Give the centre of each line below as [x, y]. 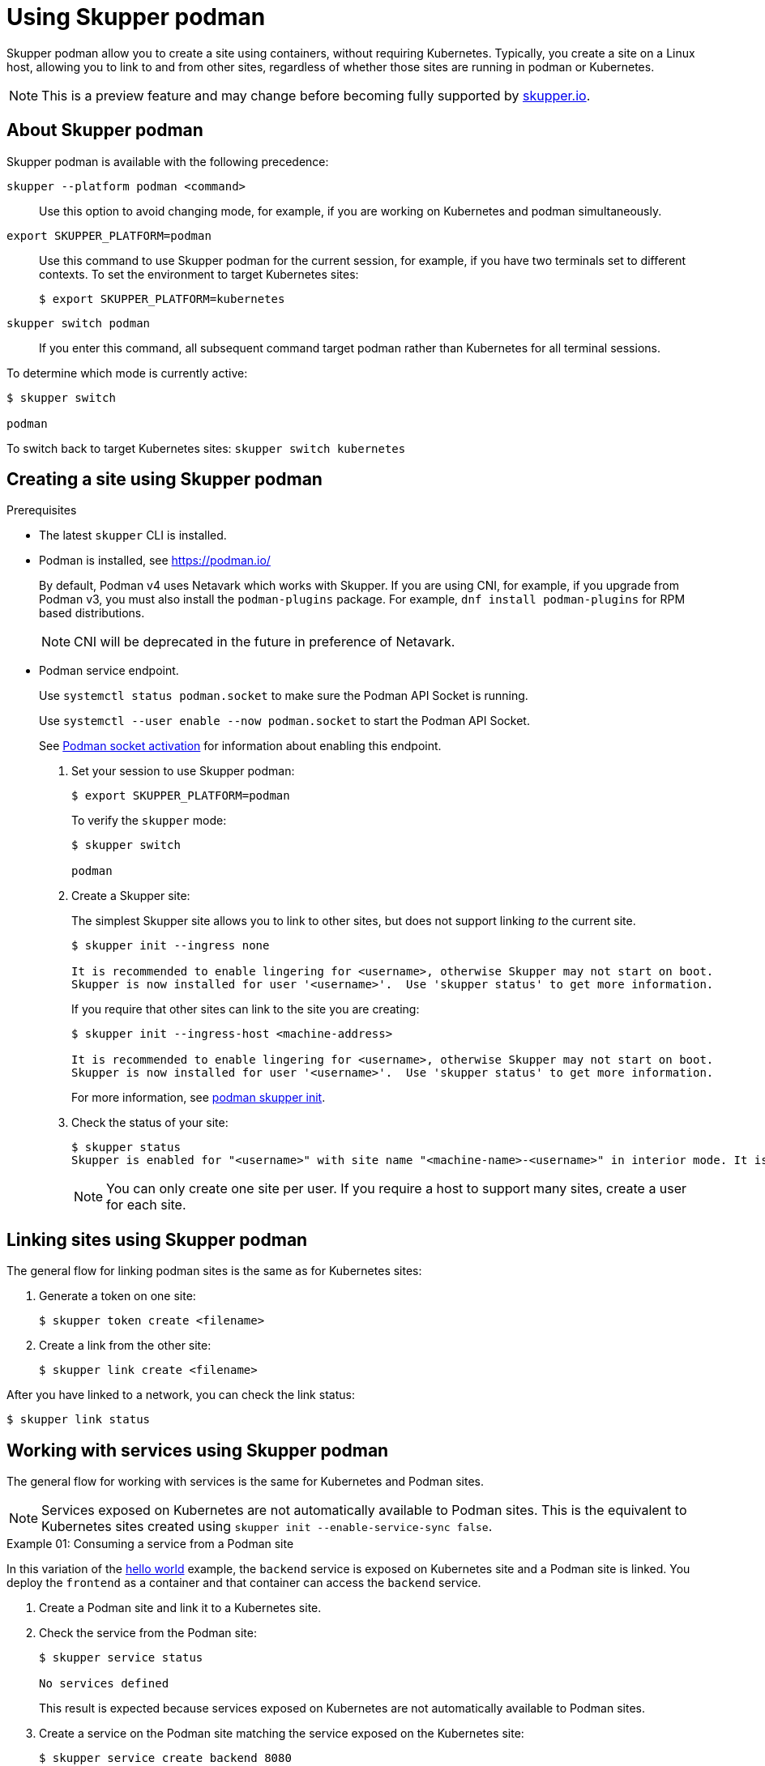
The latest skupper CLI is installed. [133, 535]
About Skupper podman [105, 130]
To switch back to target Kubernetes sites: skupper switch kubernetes [206, 448]
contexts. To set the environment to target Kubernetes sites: [199, 274]
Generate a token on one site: [118, 1296]
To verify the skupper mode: [149, 821]
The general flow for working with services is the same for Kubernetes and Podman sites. [246, 1482]
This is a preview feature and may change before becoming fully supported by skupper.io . [316, 95]
